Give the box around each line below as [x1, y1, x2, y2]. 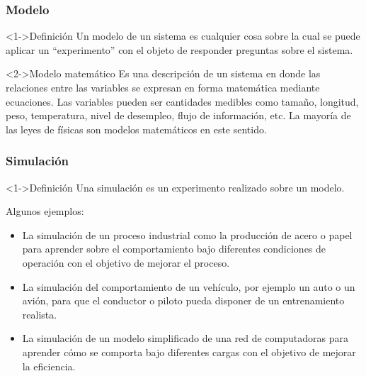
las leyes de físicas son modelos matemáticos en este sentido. [6, 121, 267, 136]
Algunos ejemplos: [6, 204, 84, 219]
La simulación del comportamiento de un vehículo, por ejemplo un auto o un [22, 279, 355, 294]
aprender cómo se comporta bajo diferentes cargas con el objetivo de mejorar [22, 344, 356, 359]
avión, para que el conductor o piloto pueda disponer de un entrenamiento [22, 293, 345, 308]
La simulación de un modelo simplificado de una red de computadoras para [22, 331, 349, 345]
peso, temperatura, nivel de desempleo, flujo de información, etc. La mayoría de [6, 108, 351, 123]
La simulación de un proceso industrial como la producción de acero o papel [22, 227, 353, 242]
